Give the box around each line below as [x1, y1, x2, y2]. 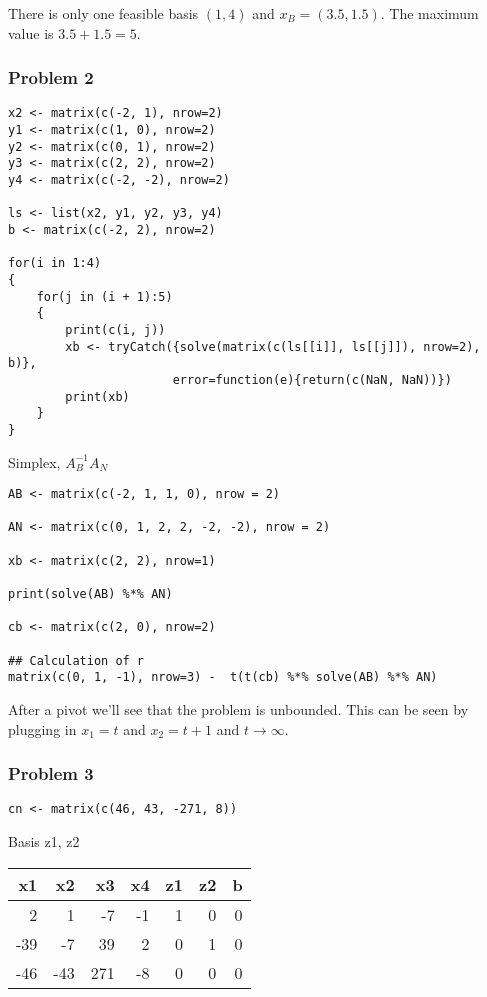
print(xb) [65, 389, 130, 404]
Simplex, [8, 451, 61, 472]
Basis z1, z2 [8, 831, 80, 852]
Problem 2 [8, 65, 94, 90]
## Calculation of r [8, 653, 145, 668]
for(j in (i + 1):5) [36, 289, 173, 304]
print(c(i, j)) [65, 322, 166, 337]
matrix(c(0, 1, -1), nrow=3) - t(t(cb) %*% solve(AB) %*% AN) [8, 670, 438, 685]
